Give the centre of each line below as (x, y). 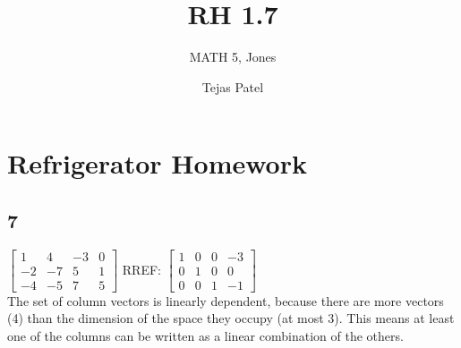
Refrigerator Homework (157, 163)
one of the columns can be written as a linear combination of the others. (205, 335)
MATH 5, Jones (233, 57)
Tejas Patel (233, 86)
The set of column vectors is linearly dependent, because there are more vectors (226, 300)
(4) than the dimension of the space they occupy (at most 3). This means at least (231, 318)
